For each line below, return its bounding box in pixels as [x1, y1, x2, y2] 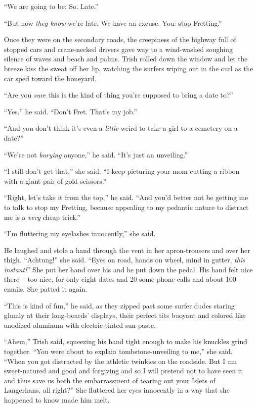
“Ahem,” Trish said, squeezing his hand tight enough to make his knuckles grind [4, 336, 248, 347]
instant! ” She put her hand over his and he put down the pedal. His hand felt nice [4, 264, 253, 274]
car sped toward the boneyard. [4, 73, 96, 83]
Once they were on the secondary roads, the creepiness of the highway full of [4, 34, 236, 45]
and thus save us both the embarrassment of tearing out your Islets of [4, 375, 215, 385]
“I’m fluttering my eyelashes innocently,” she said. [4, 228, 156, 239]
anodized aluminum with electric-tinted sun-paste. [4, 319, 156, 330]
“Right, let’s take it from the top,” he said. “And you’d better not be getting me [4, 192, 248, 203]
